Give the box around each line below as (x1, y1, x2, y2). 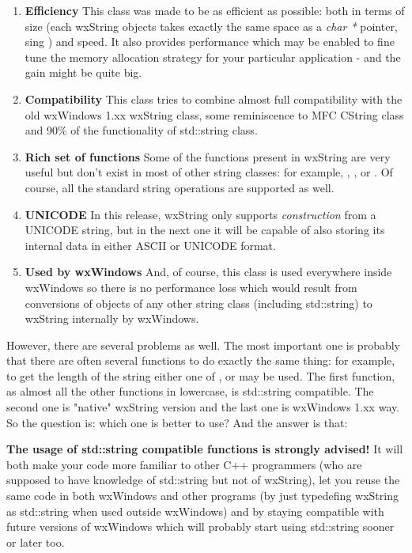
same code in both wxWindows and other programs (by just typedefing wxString (6, 487, 399, 504)
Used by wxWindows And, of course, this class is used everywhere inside (25, 263, 392, 280)
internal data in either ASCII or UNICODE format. (25, 237, 276, 253)
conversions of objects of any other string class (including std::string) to (25, 294, 372, 311)
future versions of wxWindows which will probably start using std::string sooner (6, 518, 395, 535)
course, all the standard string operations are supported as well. (25, 179, 335, 195)
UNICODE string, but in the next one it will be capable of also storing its (25, 222, 385, 238)
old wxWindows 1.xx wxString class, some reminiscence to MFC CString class (25, 106, 404, 123)
